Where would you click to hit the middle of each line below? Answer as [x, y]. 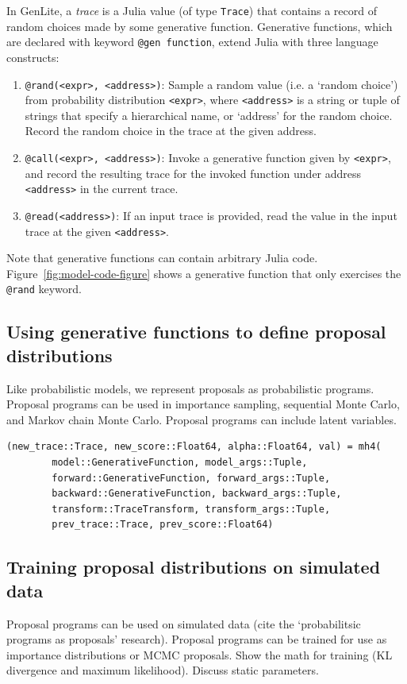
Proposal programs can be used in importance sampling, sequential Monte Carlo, [203, 404]
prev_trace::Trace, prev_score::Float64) [163, 525]
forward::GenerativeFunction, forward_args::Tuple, [191, 478]
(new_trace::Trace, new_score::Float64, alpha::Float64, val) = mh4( [194, 447]
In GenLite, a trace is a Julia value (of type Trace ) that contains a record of [192, 10]
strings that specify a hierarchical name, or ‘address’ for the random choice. [209, 115]
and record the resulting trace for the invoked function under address [193, 173]
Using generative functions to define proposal [196, 332]
